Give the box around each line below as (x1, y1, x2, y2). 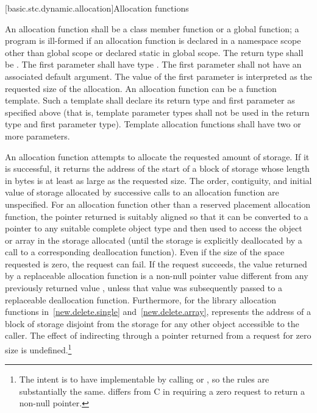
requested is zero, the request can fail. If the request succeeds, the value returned (5, 257, 307, 270)
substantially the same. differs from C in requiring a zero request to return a (19, 384, 305, 397)
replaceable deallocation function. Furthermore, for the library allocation (5, 293, 277, 306)
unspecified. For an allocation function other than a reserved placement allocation (5, 197, 311, 210)
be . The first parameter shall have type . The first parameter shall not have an (5, 58, 302, 71)
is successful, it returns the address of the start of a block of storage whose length (5, 162, 310, 175)
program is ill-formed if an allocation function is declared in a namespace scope (5, 34, 301, 47)
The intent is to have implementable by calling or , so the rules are (19, 373, 269, 386)
